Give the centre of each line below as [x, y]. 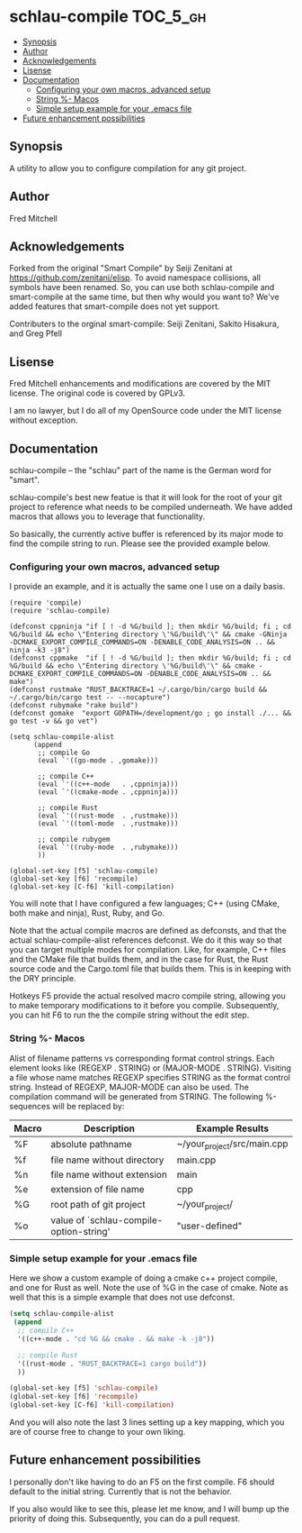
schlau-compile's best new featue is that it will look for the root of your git [146, 497]
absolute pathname [91, 1145]
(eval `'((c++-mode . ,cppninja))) [108, 785]
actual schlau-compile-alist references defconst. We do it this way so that [146, 940]
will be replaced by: [89, 1106]
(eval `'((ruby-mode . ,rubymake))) [108, 848]
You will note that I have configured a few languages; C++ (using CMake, [145, 904]
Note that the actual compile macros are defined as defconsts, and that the [148, 931]
